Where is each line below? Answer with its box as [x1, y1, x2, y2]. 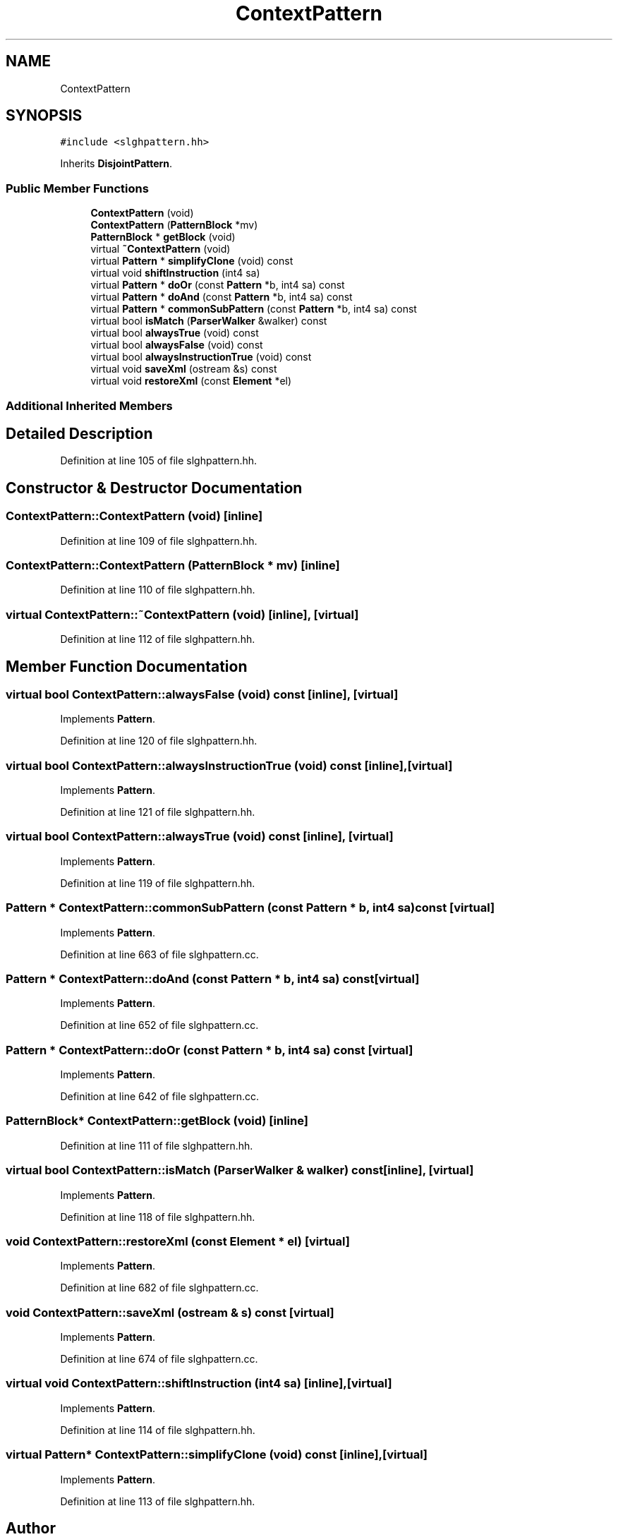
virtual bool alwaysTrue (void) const [90, 327, 259, 339]
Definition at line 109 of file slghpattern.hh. [60, 534, 257, 547]
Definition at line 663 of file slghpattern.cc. [60, 948, 259, 960]
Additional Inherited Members [6, 398, 173, 413]
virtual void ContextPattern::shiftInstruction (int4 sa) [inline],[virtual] [6, 1376, 392, 1391]
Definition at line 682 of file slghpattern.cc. [60, 1282, 259, 1294]
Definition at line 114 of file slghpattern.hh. [60, 1423, 255, 1436]
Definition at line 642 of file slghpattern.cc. [60, 1090, 259, 1103]
